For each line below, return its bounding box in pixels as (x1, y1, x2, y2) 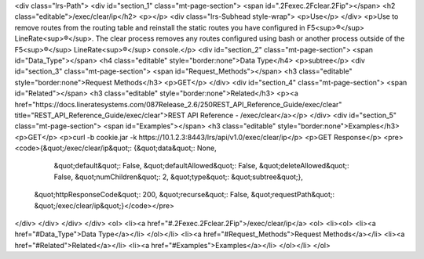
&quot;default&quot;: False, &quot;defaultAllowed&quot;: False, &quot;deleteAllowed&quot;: (53, 161, 349, 171)
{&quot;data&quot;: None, (133, 143, 217, 153)
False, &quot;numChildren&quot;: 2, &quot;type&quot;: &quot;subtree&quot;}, (53, 172, 304, 182)
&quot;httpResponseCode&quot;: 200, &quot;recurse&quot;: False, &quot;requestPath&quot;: (34, 190, 335, 200)
